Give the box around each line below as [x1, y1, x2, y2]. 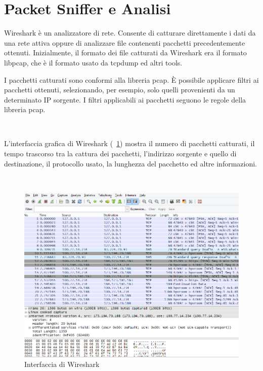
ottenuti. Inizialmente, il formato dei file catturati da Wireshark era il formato [4, 47, 247, 58]
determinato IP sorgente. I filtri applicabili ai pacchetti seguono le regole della [4, 94, 246, 105]
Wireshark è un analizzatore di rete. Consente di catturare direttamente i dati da [4, 27, 256, 38]
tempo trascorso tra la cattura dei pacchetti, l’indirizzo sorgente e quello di [4, 148, 237, 159]
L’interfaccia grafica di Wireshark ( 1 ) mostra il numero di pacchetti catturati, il [4, 138, 255, 149]
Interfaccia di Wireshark [24, 359, 100, 369]
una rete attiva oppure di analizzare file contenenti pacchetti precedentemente [4, 37, 245, 48]
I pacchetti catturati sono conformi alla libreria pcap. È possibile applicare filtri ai [4, 74, 259, 85]
